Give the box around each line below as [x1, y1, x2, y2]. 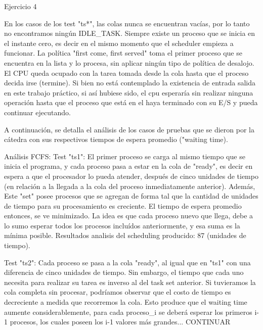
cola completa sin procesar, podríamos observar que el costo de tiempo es [4, 287, 231, 297]
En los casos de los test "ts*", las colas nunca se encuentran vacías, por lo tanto [4, 18, 250, 28]
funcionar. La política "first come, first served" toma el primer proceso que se [4, 48, 242, 58]
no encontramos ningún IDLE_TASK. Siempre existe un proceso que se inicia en [4, 28, 255, 38]
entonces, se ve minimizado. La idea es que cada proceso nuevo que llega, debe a [4, 210, 253, 221]
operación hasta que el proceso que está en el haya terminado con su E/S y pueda [4, 97, 258, 108]
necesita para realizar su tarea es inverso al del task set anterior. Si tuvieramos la [4, 276, 256, 287]
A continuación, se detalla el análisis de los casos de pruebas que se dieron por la [4, 124, 254, 134]
